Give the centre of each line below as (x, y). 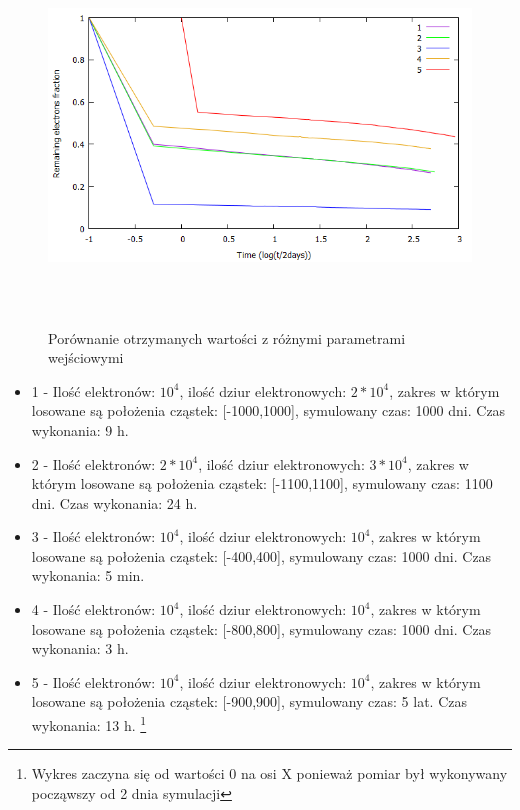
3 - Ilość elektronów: (93, 536)
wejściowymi (86, 357)
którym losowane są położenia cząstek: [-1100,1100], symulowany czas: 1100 (262, 483)
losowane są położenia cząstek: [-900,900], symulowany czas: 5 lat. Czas (249, 701)
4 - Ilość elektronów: (93, 609)
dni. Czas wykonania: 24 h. (114, 502)
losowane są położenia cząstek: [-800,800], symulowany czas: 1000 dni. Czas (261, 628)
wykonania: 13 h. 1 (89, 723)
